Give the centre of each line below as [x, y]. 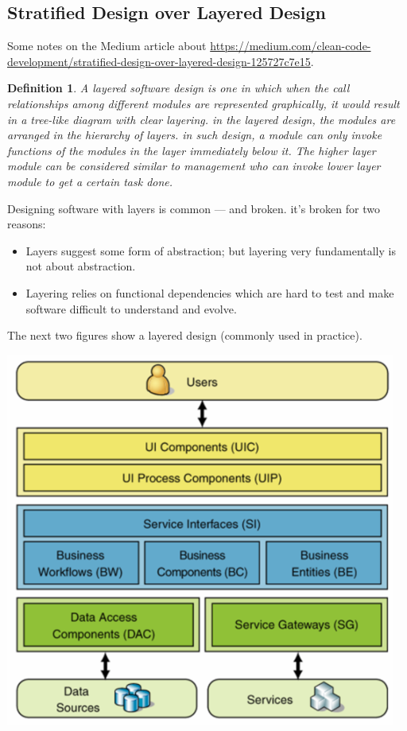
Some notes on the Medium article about [107, 46]
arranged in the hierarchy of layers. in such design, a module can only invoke [195, 135]
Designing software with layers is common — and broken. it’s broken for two [194, 208]
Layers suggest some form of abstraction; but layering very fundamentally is [211, 250]
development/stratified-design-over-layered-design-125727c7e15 [159, 61]
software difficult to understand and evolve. [131, 308]
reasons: [27, 224]
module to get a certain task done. [90, 181]
